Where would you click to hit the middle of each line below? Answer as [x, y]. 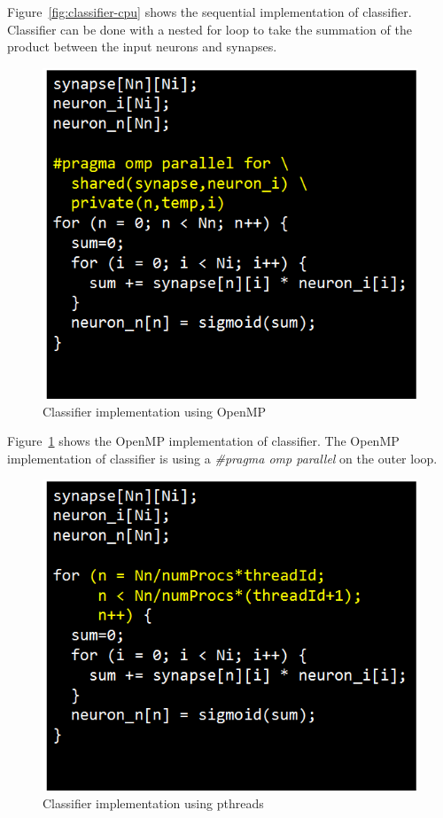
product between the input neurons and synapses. [142, 47]
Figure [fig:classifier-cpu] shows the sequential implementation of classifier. [210, 12]
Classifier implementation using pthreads [153, 802]
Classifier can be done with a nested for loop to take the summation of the [210, 29]
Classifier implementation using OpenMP [155, 411]
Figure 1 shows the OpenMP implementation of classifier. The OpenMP [203, 441]
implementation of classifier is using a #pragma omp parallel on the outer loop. [222, 458]
